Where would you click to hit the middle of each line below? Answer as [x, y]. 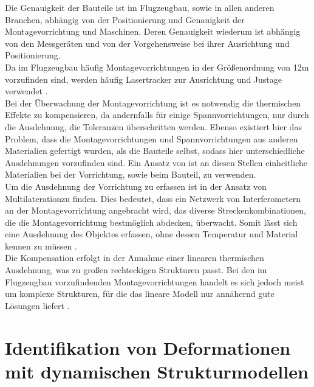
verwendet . [26, 91]
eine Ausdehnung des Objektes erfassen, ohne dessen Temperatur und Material [152, 234]
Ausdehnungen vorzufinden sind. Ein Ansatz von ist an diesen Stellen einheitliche [156, 162]
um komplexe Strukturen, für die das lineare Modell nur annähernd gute [140, 294]
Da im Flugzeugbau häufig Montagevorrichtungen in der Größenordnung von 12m [157, 67]
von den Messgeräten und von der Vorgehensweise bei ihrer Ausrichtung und [147, 43]
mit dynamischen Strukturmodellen [157, 371]
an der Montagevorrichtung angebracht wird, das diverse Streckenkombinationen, [155, 210]
